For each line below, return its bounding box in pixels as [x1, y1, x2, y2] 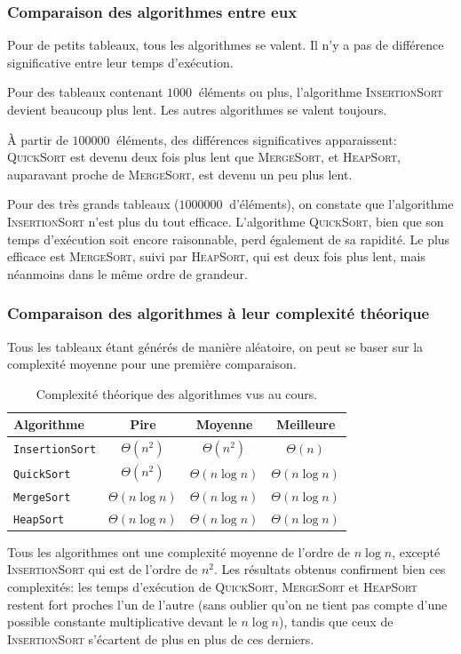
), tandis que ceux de [278, 612, 393, 631]
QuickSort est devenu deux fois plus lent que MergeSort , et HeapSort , [7, 148, 401, 166]
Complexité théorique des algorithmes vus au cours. [36, 384, 318, 403]
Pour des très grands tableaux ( [7, 195, 179, 213]
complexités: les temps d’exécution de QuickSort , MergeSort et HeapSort [7, 577, 417, 595]
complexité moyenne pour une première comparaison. [7, 355, 297, 373]
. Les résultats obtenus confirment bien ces [213, 560, 446, 578]
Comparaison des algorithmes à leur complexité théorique [7, 302, 430, 324]
